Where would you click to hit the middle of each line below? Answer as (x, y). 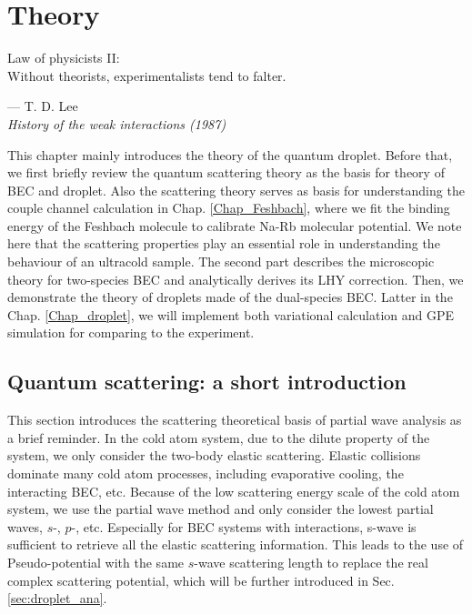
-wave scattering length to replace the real (311, 562)
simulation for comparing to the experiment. (131, 332)
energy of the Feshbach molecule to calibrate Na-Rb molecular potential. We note (235, 225)
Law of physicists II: (64, 58)
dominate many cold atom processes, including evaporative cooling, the (206, 473)
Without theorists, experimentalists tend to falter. (147, 75)
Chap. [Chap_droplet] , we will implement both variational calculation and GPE (231, 314)
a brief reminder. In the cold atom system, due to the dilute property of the (219, 437)
